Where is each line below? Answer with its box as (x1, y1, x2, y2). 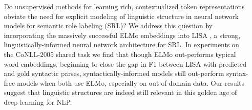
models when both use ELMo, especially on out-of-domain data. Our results (17, 77, 245, 88)
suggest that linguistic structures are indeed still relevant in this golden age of (4, 87, 237, 97)
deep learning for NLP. (4, 96, 72, 107)
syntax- (226, 68, 249, 78)
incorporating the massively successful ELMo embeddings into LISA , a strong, (4, 30, 240, 40)
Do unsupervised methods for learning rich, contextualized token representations (4, 1, 245, 11)
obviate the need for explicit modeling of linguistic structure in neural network (4, 11, 239, 21)
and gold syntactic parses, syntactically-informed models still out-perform (4, 68, 224, 78)
